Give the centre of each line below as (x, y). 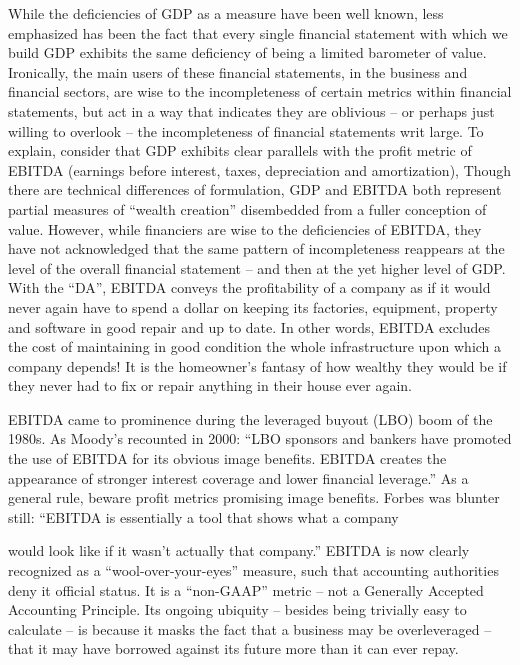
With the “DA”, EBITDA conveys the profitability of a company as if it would (249, 287)
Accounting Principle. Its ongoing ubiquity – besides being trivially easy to (237, 609)
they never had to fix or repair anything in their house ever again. (210, 385)
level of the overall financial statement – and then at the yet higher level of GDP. (257, 267)
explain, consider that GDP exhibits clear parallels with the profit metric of (240, 150)
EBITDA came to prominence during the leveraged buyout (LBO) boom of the (250, 418)
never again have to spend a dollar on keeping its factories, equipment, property (253, 306)
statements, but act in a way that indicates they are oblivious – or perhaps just (251, 110)
